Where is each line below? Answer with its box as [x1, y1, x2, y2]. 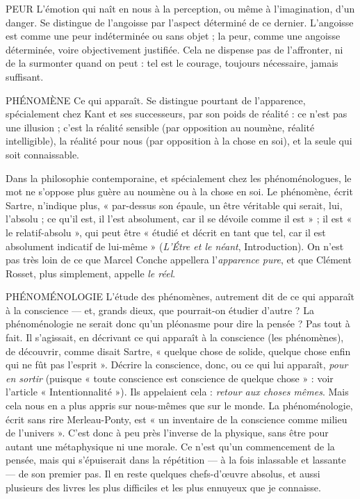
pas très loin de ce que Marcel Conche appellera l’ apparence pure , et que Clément [6, 252, 352, 267]
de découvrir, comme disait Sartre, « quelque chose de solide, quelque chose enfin [6, 343, 351, 358]
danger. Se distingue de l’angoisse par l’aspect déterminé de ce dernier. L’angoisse [6, 15, 354, 29]
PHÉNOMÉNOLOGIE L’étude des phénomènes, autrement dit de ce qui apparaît [6, 289, 355, 304]
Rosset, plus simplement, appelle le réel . [6, 265, 176, 280]
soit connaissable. [6, 147, 80, 161]
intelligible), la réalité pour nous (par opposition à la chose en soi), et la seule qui [6, 133, 352, 148]
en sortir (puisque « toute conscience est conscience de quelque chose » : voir [6, 370, 334, 385]
